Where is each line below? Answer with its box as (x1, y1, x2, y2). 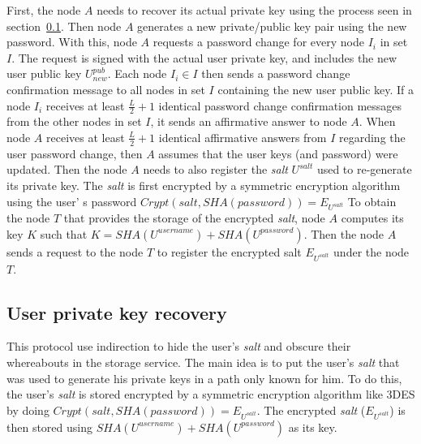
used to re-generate (316, 161, 412, 178)
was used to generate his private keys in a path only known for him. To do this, (6, 369, 402, 386)
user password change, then (6, 144, 143, 162)
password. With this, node (6, 33, 137, 50)
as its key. (288, 418, 337, 435)
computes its (341, 209, 404, 226)
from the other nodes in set (6, 113, 142, 130)
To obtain (347, 192, 397, 209)
